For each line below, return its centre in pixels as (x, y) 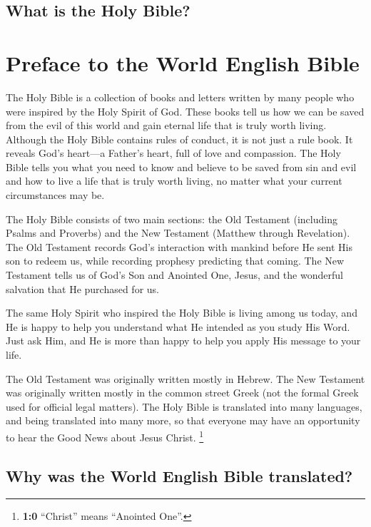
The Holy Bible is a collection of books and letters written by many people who (180, 97)
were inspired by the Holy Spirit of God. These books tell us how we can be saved (185, 111)
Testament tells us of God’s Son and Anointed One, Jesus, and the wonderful (174, 275)
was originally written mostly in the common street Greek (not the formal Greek (182, 393)
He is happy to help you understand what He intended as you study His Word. (178, 326)
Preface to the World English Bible (183, 62)
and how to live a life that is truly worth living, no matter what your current (174, 181)
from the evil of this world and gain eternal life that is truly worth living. (166, 125)
